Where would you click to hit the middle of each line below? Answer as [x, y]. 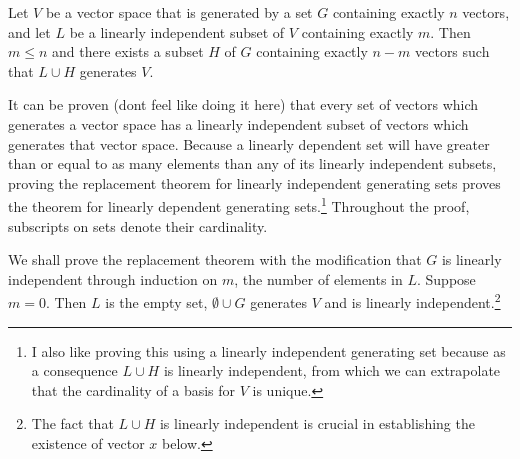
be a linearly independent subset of [177, 31]
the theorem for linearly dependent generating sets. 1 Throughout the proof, [239, 204]
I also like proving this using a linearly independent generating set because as [268, 350]
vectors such [452, 51]
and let [29, 31]
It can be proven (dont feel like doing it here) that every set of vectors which [243, 104]
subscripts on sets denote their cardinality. [138, 225]
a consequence [74, 370]
